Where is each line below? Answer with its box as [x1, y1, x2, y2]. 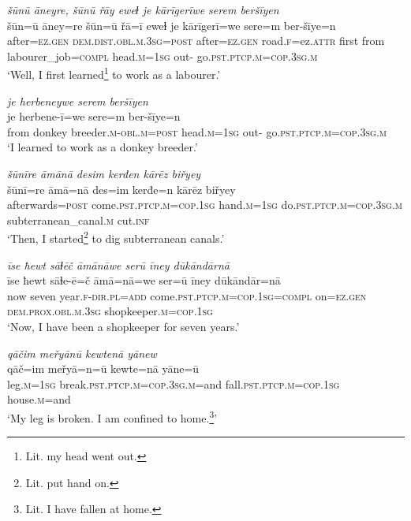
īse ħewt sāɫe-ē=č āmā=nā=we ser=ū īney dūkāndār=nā [7, 272, 281, 288]
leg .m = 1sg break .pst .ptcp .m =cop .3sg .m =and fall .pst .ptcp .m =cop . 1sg [7, 375, 340, 392]
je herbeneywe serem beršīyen [7, 92, 148, 109]
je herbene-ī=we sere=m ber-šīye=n [7, 108, 181, 125]
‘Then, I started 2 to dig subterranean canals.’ [7, 228, 225, 247]
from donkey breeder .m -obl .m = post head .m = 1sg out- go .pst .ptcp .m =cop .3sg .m [7, 123, 387, 140]
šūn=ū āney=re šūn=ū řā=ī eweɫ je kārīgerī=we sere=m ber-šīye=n [7, 17, 336, 33]
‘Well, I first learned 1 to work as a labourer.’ [7, 64, 221, 83]
